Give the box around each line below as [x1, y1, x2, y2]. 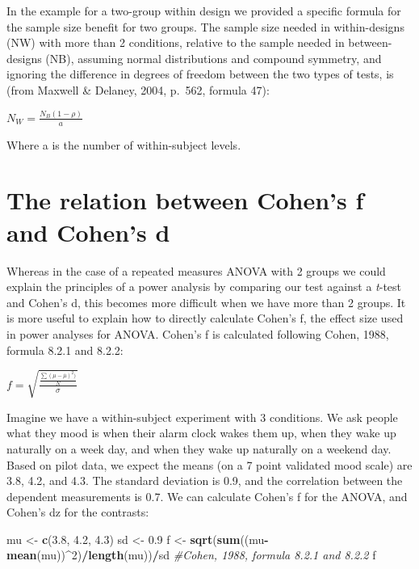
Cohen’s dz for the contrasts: [6, 504, 149, 521]
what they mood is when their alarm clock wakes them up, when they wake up [6, 424, 396, 441]
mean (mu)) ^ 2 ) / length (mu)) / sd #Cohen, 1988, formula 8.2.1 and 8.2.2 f [6, 546, 376, 563]
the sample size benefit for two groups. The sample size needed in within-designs [6, 18, 404, 35]
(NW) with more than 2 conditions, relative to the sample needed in [6, 34, 345, 51]
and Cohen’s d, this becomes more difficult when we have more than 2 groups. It [6, 293, 406, 310]
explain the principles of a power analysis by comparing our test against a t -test [6, 278, 402, 295]
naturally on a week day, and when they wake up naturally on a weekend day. [6, 440, 392, 457]
